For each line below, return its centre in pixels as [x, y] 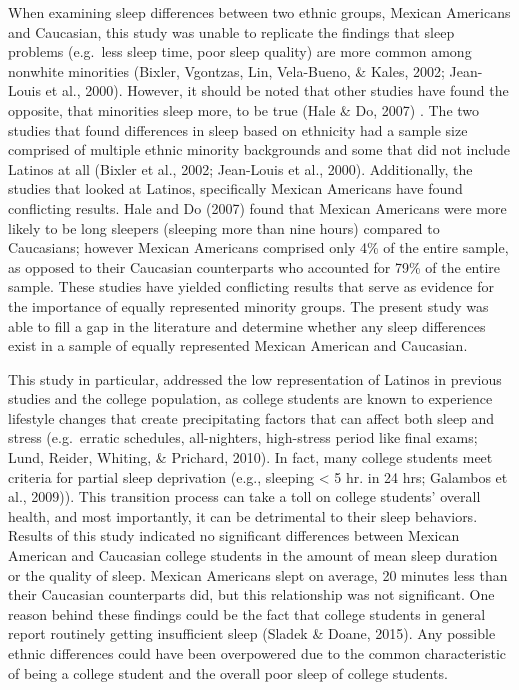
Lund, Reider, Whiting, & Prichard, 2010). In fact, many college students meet [250, 457]
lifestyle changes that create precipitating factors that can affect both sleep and [251, 417]
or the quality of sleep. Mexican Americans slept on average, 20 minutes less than [258, 574]
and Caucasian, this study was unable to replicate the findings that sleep [231, 31]
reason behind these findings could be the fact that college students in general [247, 613]
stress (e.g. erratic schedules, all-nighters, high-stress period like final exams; [243, 437]
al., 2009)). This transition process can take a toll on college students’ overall [244, 496]
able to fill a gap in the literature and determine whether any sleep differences [247, 325]
